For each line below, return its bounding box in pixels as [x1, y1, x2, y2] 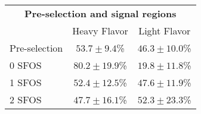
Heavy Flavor [72, 24, 128, 37]
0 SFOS [10, 58, 42, 72]
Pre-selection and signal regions [24, 7, 177, 20]
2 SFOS [10, 93, 42, 106]
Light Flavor [138, 24, 191, 37]
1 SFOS [10, 75, 42, 89]
